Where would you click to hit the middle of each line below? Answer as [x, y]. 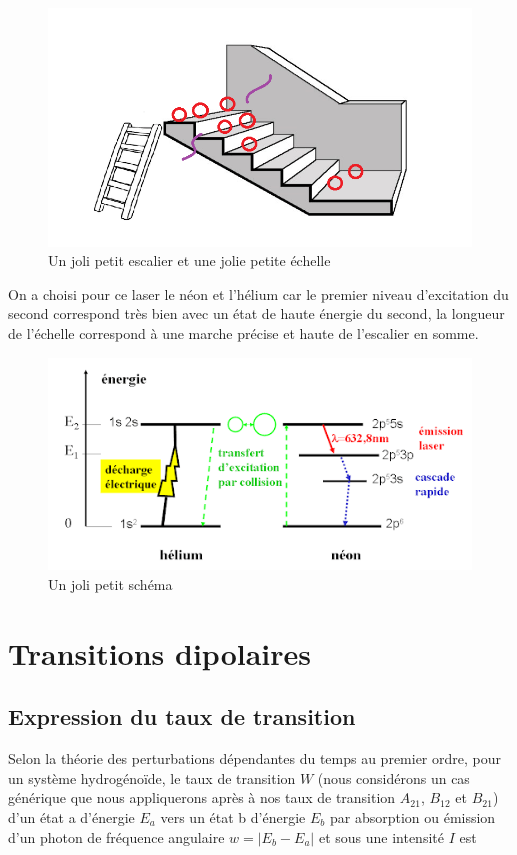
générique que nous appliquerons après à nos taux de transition [202, 797]
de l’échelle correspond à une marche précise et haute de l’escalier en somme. [243, 333]
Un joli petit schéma [110, 584]
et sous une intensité [381, 836]
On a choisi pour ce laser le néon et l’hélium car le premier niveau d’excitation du [258, 293]
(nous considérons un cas [393, 777]
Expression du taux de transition [182, 716]
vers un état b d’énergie [233, 816]
